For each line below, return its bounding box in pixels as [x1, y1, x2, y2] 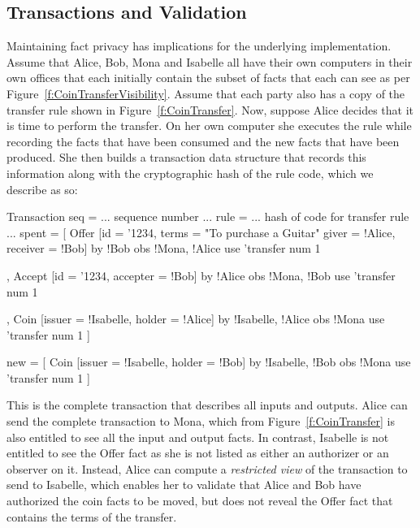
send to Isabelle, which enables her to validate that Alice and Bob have [6, 476, 362, 493]
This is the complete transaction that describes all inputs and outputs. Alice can [6, 396, 408, 413]
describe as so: [6, 180, 78, 197]
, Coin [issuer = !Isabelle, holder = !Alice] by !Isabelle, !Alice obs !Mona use [6, 310, 385, 327]
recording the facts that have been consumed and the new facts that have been [6, 132, 400, 149]
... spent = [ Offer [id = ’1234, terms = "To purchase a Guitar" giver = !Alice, [6, 223, 396, 240]
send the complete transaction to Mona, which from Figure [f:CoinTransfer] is [6, 413, 395, 430]
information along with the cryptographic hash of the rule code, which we [6, 164, 374, 181]
